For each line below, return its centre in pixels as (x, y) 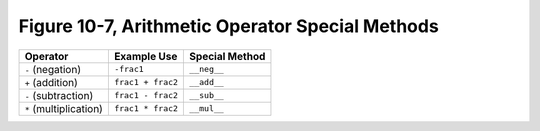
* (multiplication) (64, 108)
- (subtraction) (59, 95)
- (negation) (53, 69)
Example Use (145, 56)
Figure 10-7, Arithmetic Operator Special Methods (228, 26)
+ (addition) (51, 82)
